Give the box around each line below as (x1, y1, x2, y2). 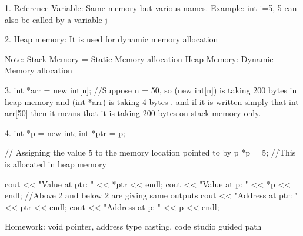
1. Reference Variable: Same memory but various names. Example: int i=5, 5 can (5, 2, 297, 14)
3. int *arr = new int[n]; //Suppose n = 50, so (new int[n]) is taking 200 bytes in (5, 83, 297, 96)
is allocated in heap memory (5, 157, 106, 170)
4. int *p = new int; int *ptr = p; (5, 126, 126, 139)
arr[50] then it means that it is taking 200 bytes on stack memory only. (5, 107, 261, 119)
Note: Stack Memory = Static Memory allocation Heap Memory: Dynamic (5, 52, 274, 65)
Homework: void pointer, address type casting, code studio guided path (5, 220, 262, 232)
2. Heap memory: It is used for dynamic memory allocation (5, 33, 218, 45)
